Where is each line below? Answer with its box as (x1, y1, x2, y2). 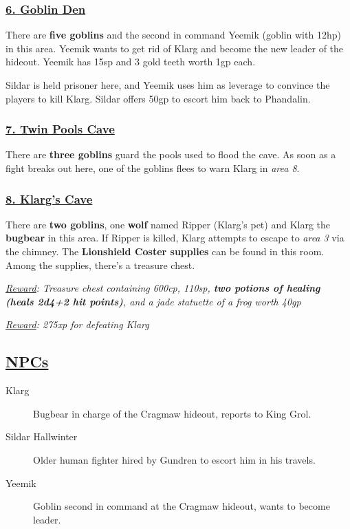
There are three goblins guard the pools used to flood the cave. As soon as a (6, 147, 336, 162)
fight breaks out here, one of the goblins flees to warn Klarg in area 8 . (6, 161, 300, 175)
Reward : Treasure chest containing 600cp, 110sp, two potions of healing (6, 281, 320, 295)
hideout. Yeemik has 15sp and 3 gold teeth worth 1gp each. (6, 54, 256, 69)
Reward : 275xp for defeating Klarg (6, 317, 149, 332)
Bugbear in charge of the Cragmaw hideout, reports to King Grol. (33, 406, 311, 420)
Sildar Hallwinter (6, 429, 78, 444)
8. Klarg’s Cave (6, 190, 93, 207)
